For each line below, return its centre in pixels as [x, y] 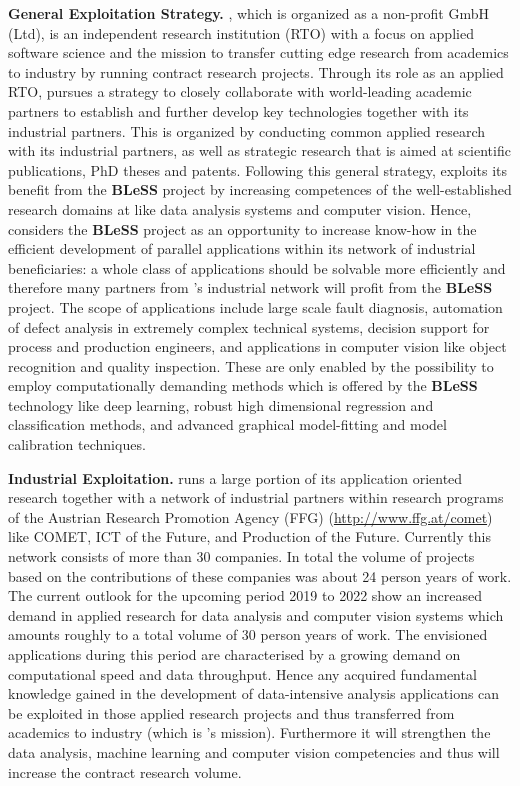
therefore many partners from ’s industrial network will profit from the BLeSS [250, 287]
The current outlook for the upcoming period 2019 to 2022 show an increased [245, 595]
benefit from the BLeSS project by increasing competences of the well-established [260, 189]
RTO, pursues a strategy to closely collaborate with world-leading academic [240, 91]
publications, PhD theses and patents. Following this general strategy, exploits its [258, 169]
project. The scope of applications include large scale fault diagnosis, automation [255, 306]
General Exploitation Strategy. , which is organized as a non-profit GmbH [248, 13]
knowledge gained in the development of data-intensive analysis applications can [254, 693]
